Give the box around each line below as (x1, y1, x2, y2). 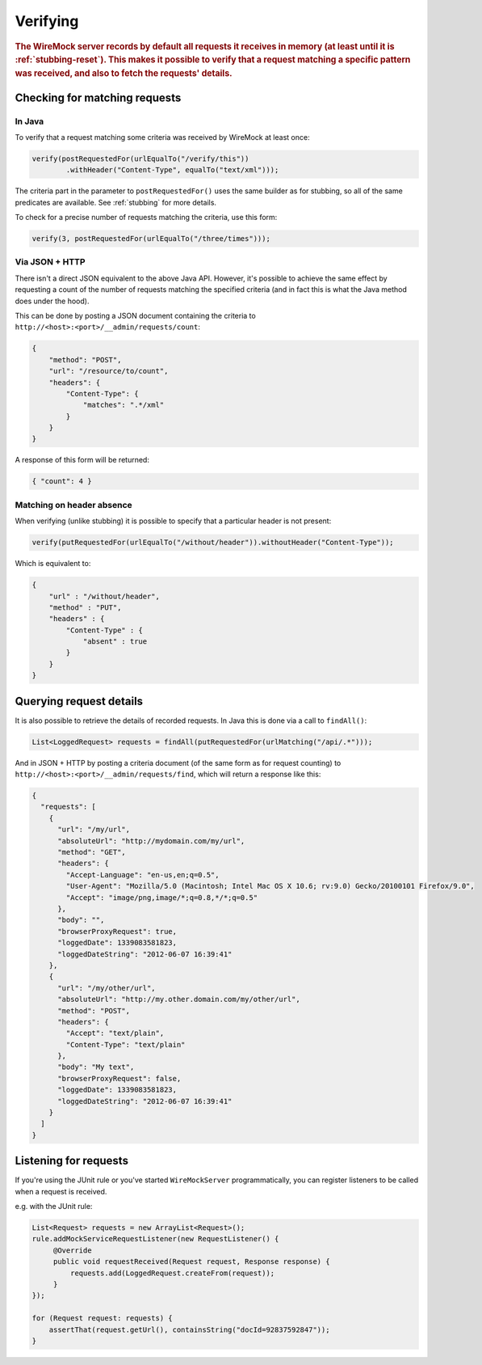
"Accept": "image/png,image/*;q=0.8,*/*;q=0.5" (65, 893, 258, 902)
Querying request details (15, 694, 144, 708)
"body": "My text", (57, 1063, 135, 1071)
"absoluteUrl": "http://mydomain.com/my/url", (57, 836, 245, 845)
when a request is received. (15, 1186, 107, 1196)
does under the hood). (15, 296, 90, 306)
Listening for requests (15, 1154, 129, 1168)
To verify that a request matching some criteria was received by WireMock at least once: (15, 132, 310, 142)
